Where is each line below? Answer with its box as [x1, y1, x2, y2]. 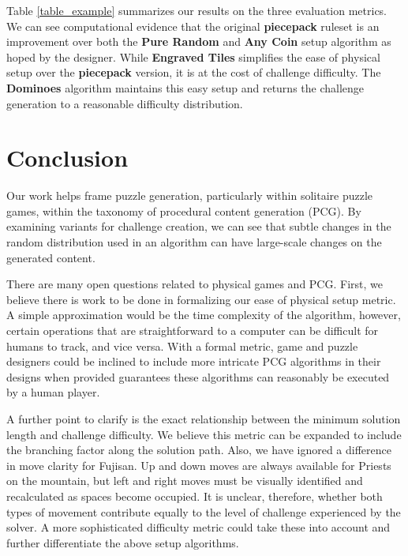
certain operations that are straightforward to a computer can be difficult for [6, 322, 379, 339]
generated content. [6, 249, 95, 265]
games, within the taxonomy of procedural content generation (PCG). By [6, 202, 361, 219]
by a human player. [6, 384, 100, 400]
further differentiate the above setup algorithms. [6, 534, 239, 550]
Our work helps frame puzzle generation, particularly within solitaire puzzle [6, 187, 373, 204]
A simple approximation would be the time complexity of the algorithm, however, [6, 306, 401, 323]
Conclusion [6, 141, 129, 174]
